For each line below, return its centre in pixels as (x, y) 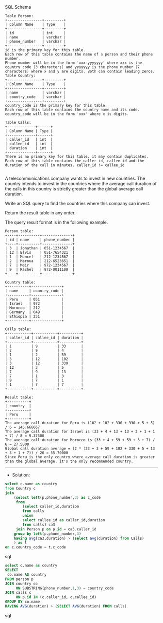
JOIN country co (21, 584)
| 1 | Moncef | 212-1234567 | (40, 257)
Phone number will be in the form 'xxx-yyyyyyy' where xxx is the (73, 63)
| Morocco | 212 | (34, 308)
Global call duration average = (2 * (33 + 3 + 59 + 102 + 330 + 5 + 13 (80, 449)
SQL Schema (18, 7)
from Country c (20, 488)
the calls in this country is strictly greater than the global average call (74, 189)
